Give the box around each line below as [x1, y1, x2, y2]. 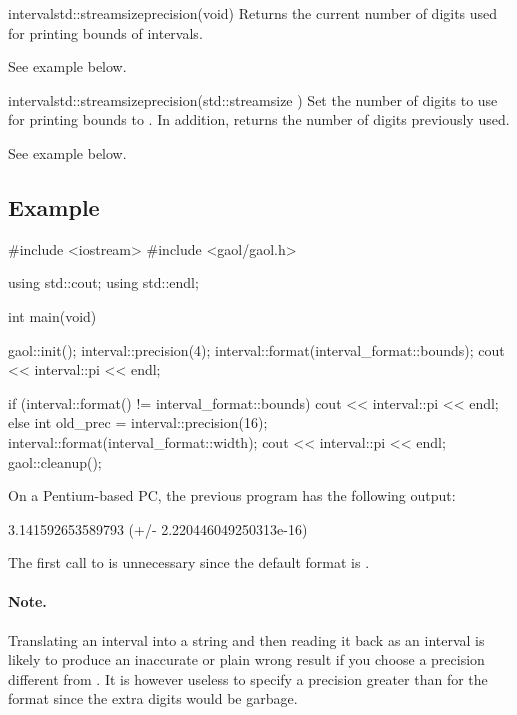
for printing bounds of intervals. [8, 22, 203, 43]
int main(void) [8, 305, 97, 326]
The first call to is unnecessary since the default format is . [8, 552, 370, 573]
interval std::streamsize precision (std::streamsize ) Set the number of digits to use [8, 89, 498, 110]
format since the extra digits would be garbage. [8, 688, 298, 709]
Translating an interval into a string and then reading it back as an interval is [8, 629, 485, 650]
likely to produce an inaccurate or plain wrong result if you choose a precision [8, 649, 485, 670]
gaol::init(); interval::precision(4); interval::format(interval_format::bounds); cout [8, 339, 505, 360]
